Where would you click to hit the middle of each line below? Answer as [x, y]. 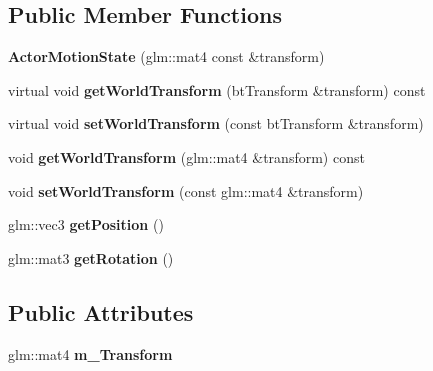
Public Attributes [101, 311]
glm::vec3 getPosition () [86, 224]
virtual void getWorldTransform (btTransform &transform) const [217, 89]
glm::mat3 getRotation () [91, 257]
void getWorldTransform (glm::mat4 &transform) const [186, 156]
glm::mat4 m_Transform [90, 353]
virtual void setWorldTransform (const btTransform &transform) [216, 123]
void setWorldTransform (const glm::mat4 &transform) [186, 190]
